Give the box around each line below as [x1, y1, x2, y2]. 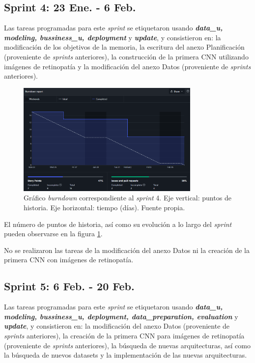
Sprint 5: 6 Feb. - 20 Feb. [4, 279, 135, 294]
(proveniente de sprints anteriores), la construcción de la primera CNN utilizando [4, 51, 249, 61]
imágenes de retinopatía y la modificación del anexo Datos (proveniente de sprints [4, 61, 251, 71]
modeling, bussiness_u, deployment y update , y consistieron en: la [4, 32, 221, 42]
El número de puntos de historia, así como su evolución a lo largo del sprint [4, 219, 232, 229]
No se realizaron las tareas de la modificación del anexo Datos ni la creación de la [4, 245, 250, 255]
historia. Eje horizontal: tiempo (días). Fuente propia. [24, 202, 185, 212]
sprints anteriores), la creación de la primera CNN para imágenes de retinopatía [4, 330, 245, 340]
